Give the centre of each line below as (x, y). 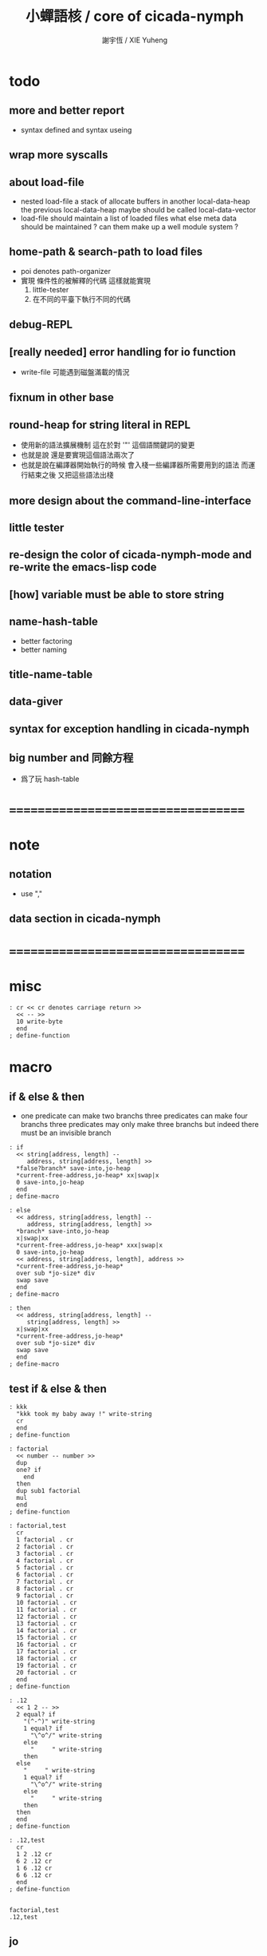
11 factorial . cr (47, 1610)
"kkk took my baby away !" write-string (84, 1414)
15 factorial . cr (47, 1638)
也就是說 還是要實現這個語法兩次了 (77, 455)
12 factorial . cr (47, 1617)
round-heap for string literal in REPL (100, 425)
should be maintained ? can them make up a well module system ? (129, 226)
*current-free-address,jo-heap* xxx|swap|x (89, 1246)
